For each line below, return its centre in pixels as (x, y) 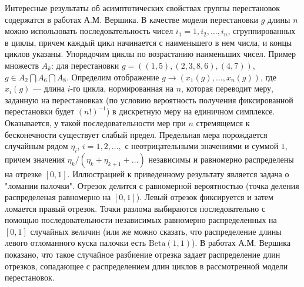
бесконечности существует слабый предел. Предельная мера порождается (136, 134)
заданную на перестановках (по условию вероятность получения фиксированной (149, 99)
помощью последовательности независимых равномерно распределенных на (141, 220)
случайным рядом (36, 146)
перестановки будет (40, 111)
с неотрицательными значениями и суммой (202, 146)
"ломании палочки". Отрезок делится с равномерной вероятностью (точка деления (152, 185)
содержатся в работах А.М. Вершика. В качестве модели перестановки (131, 19)
